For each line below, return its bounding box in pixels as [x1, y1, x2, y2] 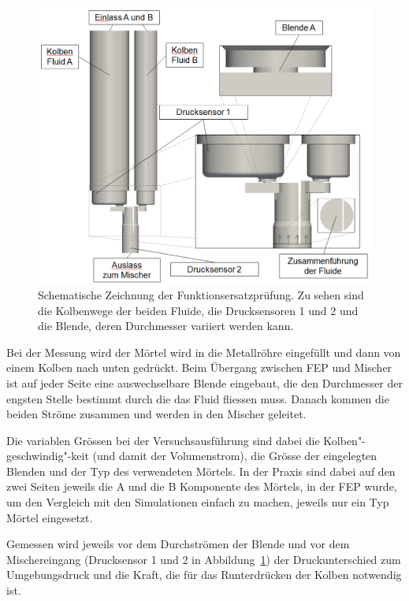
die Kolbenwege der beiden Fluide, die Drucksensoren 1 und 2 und [38, 302, 359, 318]
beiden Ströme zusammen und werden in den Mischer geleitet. [6, 406, 307, 422]
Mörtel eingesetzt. [6, 509, 93, 525]
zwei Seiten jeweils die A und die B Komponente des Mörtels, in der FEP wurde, [6, 478, 397, 495]
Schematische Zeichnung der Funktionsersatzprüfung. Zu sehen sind [38, 286, 364, 302]
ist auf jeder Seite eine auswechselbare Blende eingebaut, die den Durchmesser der [6, 374, 403, 391]
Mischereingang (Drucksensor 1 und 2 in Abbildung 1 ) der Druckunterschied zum [6, 551, 401, 567]
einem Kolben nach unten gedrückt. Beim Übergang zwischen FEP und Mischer [6, 359, 392, 376]
